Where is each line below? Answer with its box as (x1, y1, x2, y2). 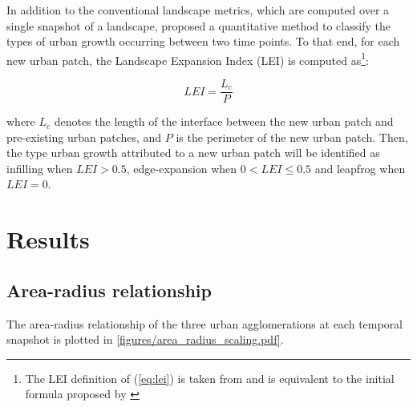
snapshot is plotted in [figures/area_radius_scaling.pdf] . (6, 331, 284, 348)
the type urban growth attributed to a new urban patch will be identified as (6, 144, 380, 161)
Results (6, 223, 90, 256)
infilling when (6, 159, 73, 176)
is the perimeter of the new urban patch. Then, (176, 128, 408, 145)
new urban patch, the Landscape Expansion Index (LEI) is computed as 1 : (6, 49, 369, 68)
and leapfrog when (314, 159, 406, 176)
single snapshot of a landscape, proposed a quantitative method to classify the (6, 17, 391, 34)
